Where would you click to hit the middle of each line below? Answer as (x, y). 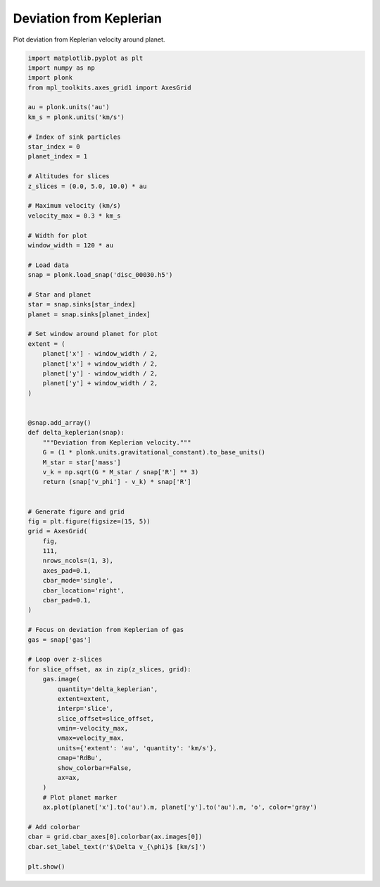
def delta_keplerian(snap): (76, 433)
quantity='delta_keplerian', (108, 689)
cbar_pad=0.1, (67, 600)
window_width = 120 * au (71, 245)
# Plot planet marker (80, 797)
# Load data (49, 265)
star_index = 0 (54, 147)
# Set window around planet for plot (93, 334)
